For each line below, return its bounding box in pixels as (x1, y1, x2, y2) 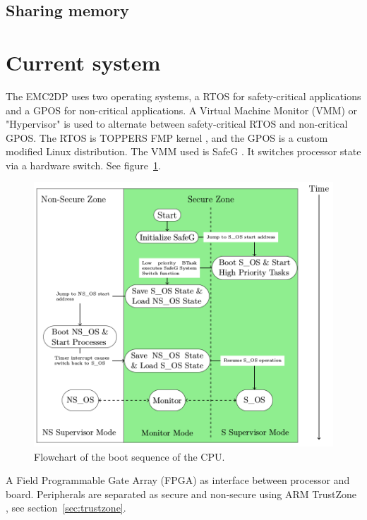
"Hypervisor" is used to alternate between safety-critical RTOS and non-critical (6, 116, 348, 131)
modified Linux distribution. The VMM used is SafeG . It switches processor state (6, 144, 361, 159)
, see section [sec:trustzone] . (6, 500, 126, 515)
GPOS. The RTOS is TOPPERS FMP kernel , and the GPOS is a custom (6, 130, 328, 145)
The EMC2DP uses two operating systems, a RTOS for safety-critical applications (6, 88, 361, 103)
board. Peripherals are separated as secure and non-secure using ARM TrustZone (6, 486, 357, 501)
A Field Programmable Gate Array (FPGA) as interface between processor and (6, 473, 350, 488)
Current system (6, 47, 161, 76)
